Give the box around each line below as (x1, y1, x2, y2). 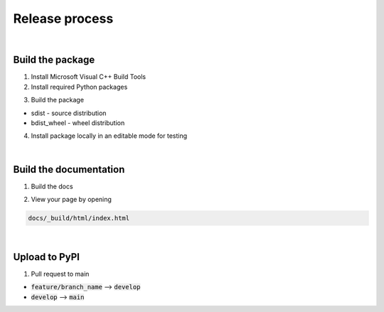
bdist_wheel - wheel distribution (31, 119, 125, 127)
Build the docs (31, 182, 74, 190)
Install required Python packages (31, 82, 128, 91)
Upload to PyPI (13, 251, 80, 263)
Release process (13, 11, 114, 26)
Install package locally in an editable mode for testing (31, 131, 188, 140)
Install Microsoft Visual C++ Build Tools (31, 72, 146, 81)
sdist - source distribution (31, 109, 107, 117)
